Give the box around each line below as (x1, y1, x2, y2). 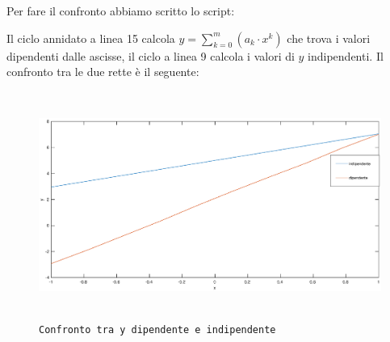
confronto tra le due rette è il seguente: (6, 63, 199, 80)
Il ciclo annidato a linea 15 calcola (6, 29, 175, 46)
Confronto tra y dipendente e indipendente (39, 324, 276, 336)
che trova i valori (287, 29, 371, 46)
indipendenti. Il (308, 47, 384, 64)
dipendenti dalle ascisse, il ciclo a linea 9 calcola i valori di (6, 47, 295, 64)
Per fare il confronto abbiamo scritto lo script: (6, 2, 235, 19)
